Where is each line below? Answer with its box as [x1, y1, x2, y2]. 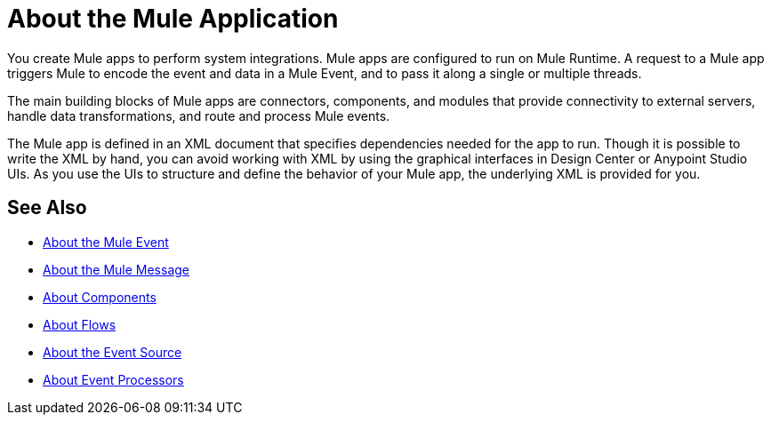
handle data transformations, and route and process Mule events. [7, 107, 390, 123]
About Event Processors [43, 371, 184, 387]
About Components [43, 289, 157, 305]
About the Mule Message [43, 261, 189, 277]
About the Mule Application [7, 4, 339, 34]
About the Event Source [43, 344, 182, 360]
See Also [7, 196, 87, 219]
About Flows [43, 316, 116, 332]
